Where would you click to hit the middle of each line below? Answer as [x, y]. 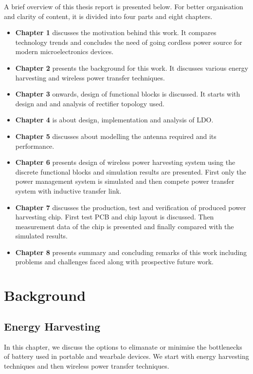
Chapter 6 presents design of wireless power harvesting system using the [125, 162]
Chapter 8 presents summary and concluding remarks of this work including [131, 252]
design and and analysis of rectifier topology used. [90, 103]
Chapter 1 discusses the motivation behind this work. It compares [116, 32]
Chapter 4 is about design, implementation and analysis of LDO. [114, 120]
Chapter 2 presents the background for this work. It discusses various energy [132, 68]
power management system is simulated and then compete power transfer [125, 181]
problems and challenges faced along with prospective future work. [114, 262]
